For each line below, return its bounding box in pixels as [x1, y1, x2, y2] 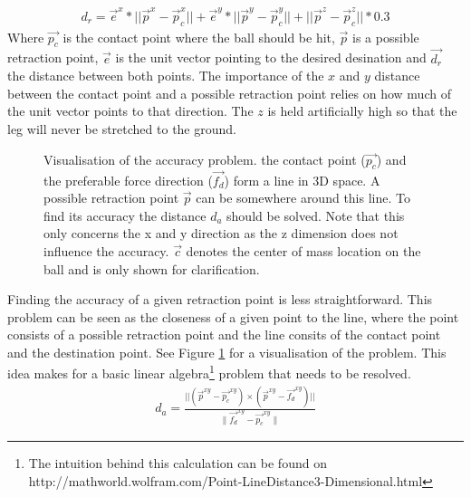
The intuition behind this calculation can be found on [28, 454, 327, 473]
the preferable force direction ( [43, 170, 213, 189]
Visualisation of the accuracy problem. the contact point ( [43, 149, 366, 168]
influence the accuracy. [43, 241, 169, 260]
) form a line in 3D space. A [224, 170, 380, 189]
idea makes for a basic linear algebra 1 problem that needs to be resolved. [7, 361, 411, 383]
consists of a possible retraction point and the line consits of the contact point [7, 325, 441, 344]
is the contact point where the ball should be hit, [62, 27, 335, 46]
